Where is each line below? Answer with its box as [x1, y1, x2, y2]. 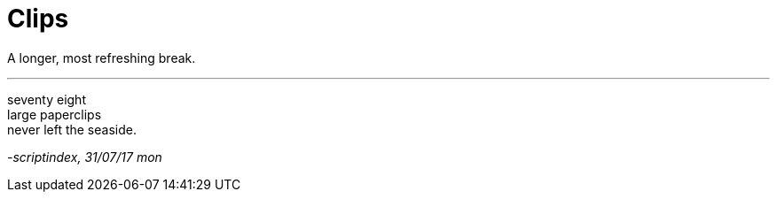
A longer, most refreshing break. [7, 50, 196, 65]
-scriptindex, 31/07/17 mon [7, 149, 162, 165]
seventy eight [7, 91, 86, 107]
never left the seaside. [7, 121, 137, 137]
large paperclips [7, 106, 102, 122]
